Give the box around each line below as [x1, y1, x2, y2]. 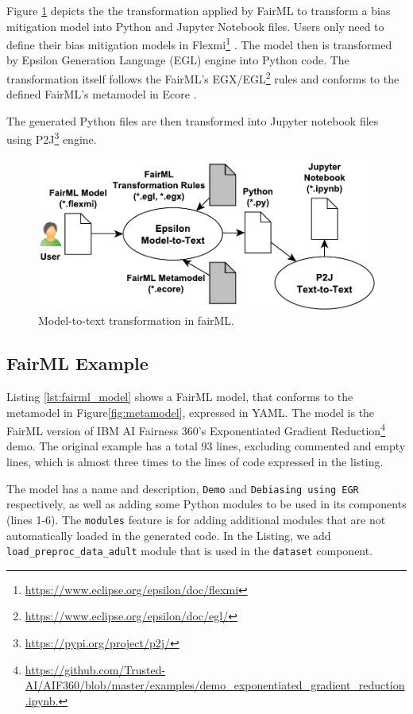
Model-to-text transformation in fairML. [38, 312, 234, 329]
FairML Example [6, 351, 149, 376]
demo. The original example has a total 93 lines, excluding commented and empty [6, 438, 406, 454]
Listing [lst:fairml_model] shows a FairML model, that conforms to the [6, 388, 353, 404]
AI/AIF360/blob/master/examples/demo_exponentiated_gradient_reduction [25, 677, 405, 693]
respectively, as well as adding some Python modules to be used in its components [6, 496, 407, 512]
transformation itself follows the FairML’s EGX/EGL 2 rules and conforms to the [6, 68, 399, 87]
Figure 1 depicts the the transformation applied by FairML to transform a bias [6, 2, 391, 18]
